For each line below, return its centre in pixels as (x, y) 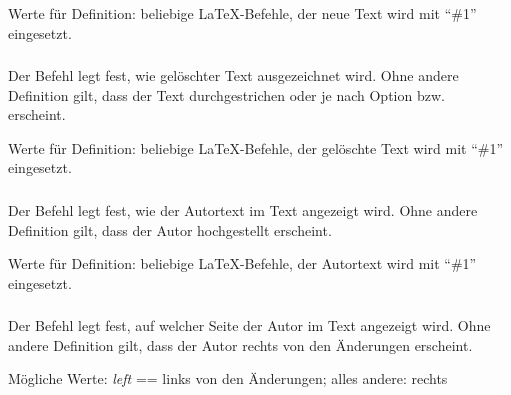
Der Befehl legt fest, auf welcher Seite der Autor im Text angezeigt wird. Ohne (249, 325)
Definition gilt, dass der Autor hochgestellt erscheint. (170, 229)
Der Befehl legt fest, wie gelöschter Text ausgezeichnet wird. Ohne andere (233, 75)
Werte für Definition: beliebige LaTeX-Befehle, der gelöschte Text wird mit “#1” (256, 147)
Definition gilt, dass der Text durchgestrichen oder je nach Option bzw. (226, 94)
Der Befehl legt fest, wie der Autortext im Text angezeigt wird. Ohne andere (243, 210)
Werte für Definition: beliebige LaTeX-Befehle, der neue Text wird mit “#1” (242, 13)
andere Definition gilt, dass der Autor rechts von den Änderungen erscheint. (240, 344)
